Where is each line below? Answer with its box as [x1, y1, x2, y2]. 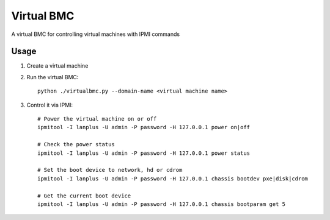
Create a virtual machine [26, 62, 89, 69]
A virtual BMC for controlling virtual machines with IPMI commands [11, 30, 180, 38]
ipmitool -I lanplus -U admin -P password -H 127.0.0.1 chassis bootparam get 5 [37, 200, 286, 207]
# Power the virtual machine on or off [37, 116, 157, 122]
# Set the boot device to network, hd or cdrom [37, 166, 183, 174]
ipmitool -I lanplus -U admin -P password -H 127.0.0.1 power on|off [37, 124, 251, 131]
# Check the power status [37, 141, 116, 148]
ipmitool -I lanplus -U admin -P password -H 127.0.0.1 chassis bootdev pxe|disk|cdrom [37, 175, 309, 182]
